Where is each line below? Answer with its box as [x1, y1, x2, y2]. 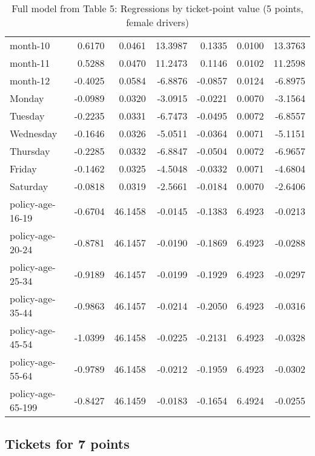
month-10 [10, 38, 50, 52]
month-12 [10, 73, 50, 87]
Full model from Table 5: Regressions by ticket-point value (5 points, [12, 1, 303, 15]
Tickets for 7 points [5, 434, 130, 453]
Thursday [10, 144, 50, 158]
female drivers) [126, 15, 189, 29]
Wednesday [10, 126, 58, 140]
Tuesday [10, 109, 45, 123]
